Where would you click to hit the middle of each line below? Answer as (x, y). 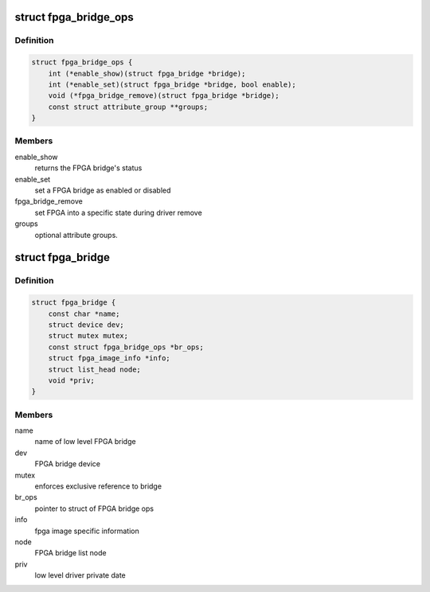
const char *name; (84, 314)
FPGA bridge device (68, 464)
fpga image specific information (87, 531)
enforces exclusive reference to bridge (98, 486)
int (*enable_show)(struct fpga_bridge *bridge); (147, 73)
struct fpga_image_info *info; (109, 358)
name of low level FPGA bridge (85, 442)
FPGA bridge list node (70, 553)
